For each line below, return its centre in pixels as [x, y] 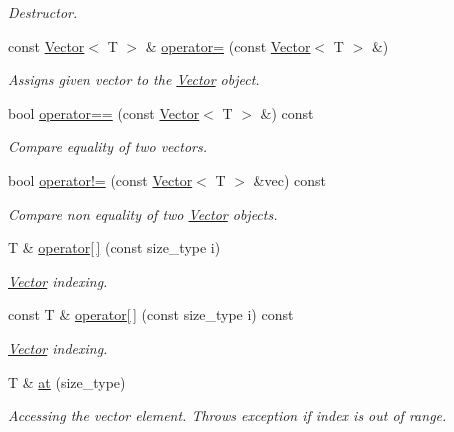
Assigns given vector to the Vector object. [134, 79]
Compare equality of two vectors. [107, 146]
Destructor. [43, 12]
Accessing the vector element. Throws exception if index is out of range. [227, 415]
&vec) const [289, 179]
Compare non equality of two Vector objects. [143, 213]
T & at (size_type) [67, 381]
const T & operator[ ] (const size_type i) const [151, 314]
